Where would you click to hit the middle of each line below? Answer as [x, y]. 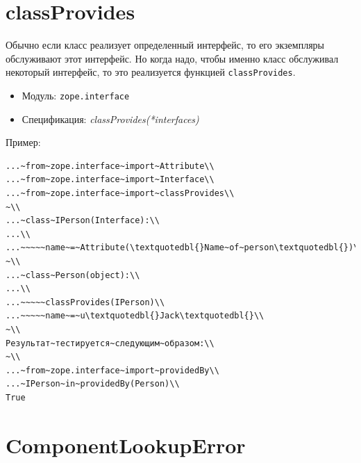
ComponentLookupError [126, 445]
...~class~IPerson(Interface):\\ [83, 221]
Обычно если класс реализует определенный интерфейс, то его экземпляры [165, 45]
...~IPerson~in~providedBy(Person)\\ [93, 384]
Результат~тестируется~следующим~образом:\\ [110, 343]
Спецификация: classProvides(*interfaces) [110, 119]
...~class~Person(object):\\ [73, 275]
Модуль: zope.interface [76, 95]
